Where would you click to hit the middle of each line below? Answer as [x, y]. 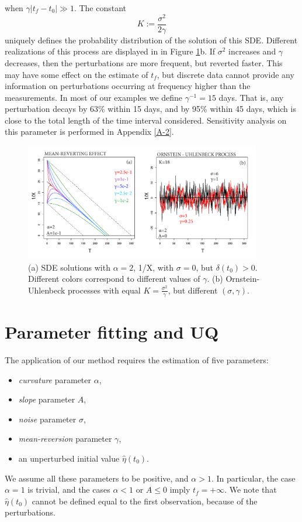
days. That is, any [251, 97]
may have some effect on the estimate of [77, 74]
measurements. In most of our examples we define [94, 97]
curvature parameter [55, 379]
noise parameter [47, 419]
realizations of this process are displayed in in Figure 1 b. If [110, 51]
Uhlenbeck [47, 290]
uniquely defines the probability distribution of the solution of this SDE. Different [151, 40]
